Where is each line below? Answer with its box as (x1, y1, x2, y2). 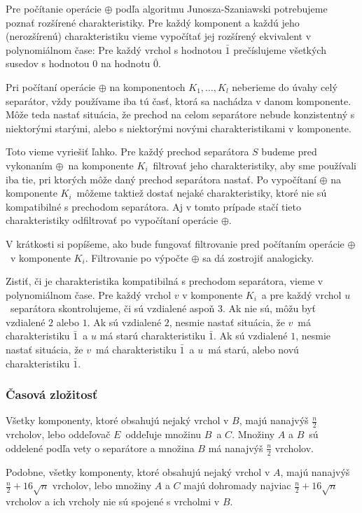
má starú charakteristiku (99, 328, 206, 343)
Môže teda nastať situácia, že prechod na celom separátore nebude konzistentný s (6, 107, 355, 122)
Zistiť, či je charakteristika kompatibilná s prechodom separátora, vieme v (6, 274, 323, 288)
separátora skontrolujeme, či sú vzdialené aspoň (10, 301, 215, 316)
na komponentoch (109, 79, 186, 94)
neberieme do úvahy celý (232, 79, 337, 94)
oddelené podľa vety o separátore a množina (6, 440, 195, 455)
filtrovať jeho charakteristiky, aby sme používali (153, 157, 356, 172)
